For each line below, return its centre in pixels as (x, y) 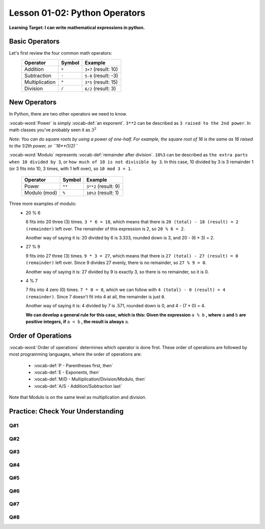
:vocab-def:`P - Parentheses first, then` (73, 365)
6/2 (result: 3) (100, 88)
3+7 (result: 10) (101, 69)
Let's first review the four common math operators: (61, 53)
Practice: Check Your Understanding (66, 411)
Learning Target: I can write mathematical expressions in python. (77, 28)
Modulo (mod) (41, 193)
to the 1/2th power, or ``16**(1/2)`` (43, 146)
